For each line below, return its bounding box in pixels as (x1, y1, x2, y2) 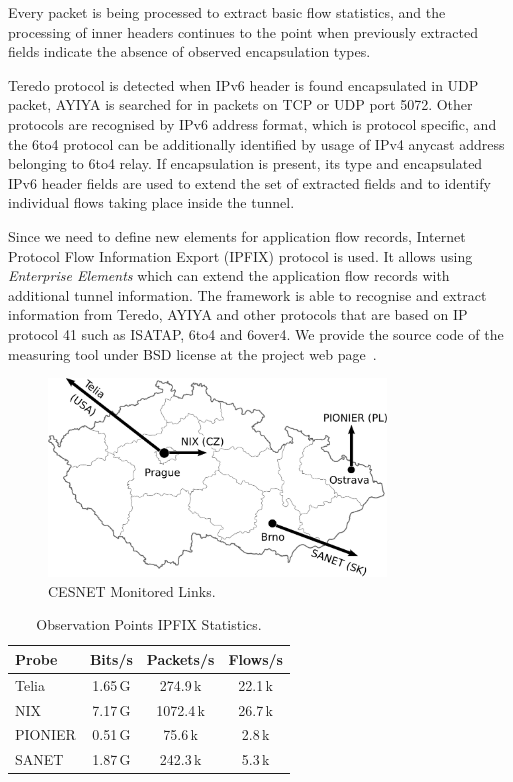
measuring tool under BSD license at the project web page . (8, 343, 377, 364)
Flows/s (228, 648, 283, 669)
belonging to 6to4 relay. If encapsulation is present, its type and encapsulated (8, 153, 483, 174)
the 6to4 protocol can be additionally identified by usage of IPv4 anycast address (8, 133, 505, 154)
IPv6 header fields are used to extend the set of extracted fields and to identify (8, 172, 491, 193)
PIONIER (15, 724, 76, 745)
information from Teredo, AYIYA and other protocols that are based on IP (8, 304, 468, 325)
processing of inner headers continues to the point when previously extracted (8, 21, 478, 42)
